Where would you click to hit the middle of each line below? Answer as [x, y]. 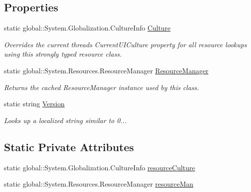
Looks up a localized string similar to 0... [65, 120]
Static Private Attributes [69, 146]
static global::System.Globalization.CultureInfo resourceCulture [100, 167]
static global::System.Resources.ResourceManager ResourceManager [106, 70]
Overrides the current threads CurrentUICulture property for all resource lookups [125, 44]
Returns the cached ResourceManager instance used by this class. [102, 87]
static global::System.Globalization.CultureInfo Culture [87, 28]
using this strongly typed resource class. [63, 54]
